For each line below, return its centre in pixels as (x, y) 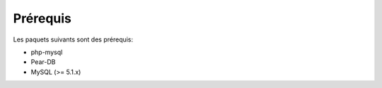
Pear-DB (43, 62)
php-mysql (47, 52)
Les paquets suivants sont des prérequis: (73, 39)
